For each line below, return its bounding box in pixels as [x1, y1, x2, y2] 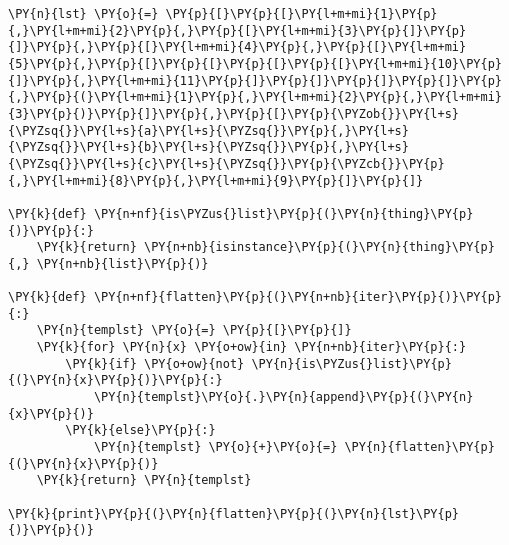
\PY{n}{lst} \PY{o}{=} [8, 7, 159, 21]
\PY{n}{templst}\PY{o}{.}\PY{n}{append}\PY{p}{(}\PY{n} [93, 390, 474, 405]
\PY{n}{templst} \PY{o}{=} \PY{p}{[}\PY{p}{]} [36, 323, 352, 338]
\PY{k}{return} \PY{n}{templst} [36, 473, 252, 488]
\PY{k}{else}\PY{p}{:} [65, 423, 216, 438]
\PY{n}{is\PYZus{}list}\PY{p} [251, 356, 452, 371]
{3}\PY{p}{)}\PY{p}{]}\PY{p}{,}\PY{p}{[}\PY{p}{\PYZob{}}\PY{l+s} [8, 106, 460, 121]
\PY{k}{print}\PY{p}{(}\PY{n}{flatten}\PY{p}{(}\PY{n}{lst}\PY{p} [8, 506, 460, 521]
